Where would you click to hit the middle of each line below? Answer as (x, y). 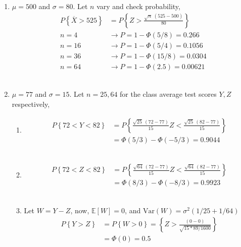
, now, (80, 210)
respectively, (31, 104)
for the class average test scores (168, 94)
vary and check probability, (138, 6)
